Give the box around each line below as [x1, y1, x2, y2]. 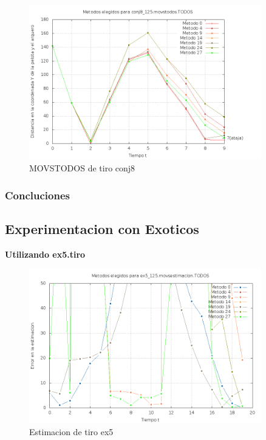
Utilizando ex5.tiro [5, 247, 86, 260]
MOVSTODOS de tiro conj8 [29, 161, 135, 174]
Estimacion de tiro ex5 [29, 425, 114, 438]
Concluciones [5, 187, 70, 202]
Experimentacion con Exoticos [5, 219, 199, 238]
